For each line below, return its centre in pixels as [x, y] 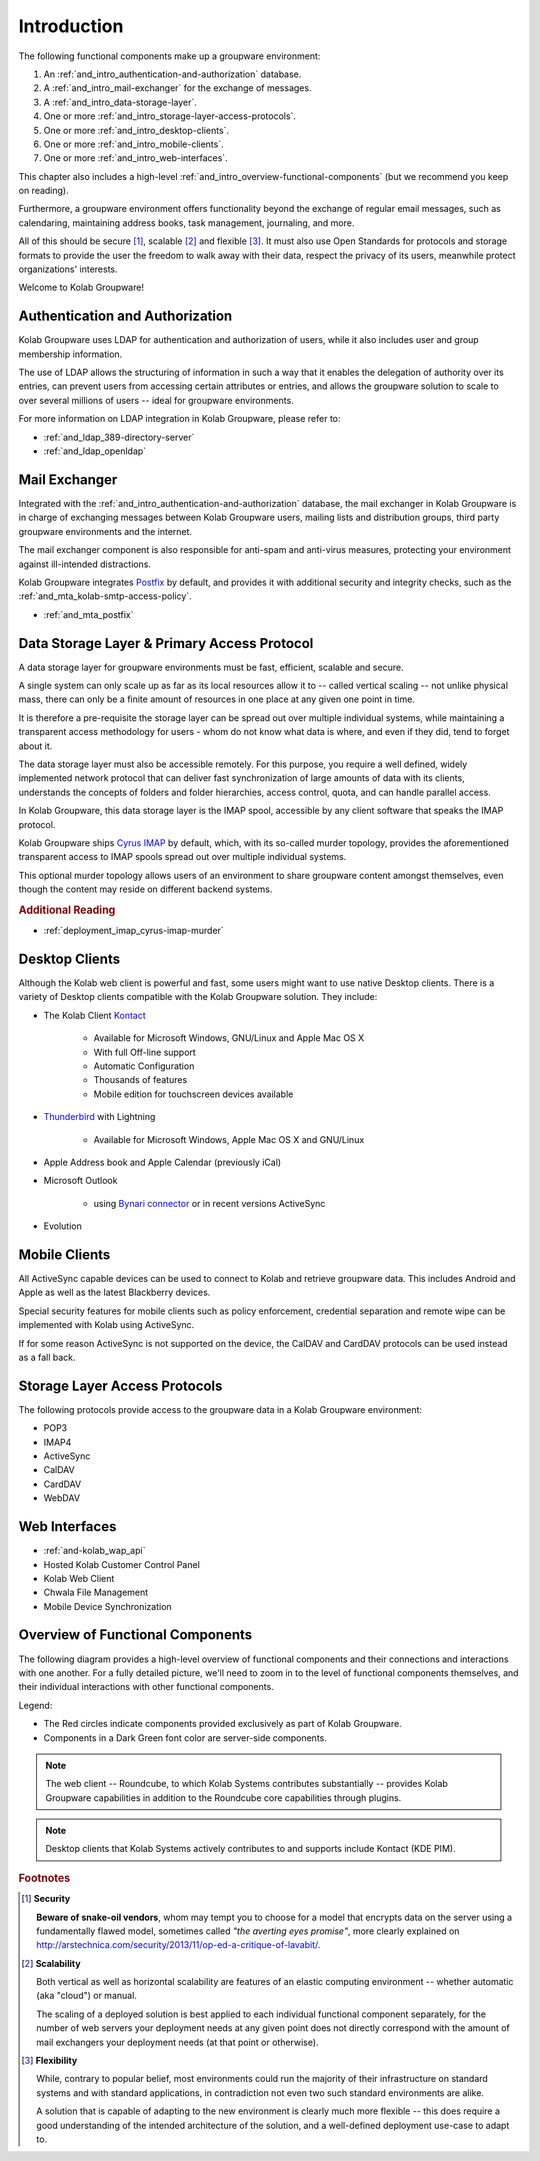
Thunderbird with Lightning [99, 1117]
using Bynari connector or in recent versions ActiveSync [209, 1203]
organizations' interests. [68, 269]
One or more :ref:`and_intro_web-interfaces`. [136, 158]
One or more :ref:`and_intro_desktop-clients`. [136, 130]
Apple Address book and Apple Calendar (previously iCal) [162, 1162]
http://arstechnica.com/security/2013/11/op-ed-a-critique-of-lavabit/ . [178, 1945]
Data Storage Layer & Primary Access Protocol [166, 643]
